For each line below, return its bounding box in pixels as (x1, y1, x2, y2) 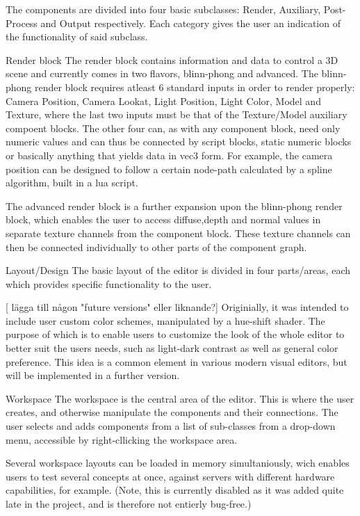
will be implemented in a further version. (6, 368, 180, 382)
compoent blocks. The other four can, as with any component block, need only (6, 120, 341, 135)
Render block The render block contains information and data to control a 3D (6, 52, 338, 67)
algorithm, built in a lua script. (6, 175, 138, 190)
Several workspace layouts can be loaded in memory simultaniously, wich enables (6, 455, 350, 470)
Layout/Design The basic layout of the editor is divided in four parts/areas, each (6, 263, 350, 277)
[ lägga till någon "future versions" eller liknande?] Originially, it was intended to (6, 300, 349, 314)
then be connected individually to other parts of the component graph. (6, 239, 307, 254)
